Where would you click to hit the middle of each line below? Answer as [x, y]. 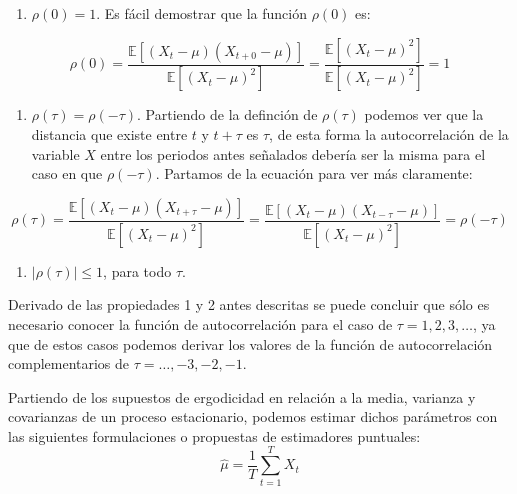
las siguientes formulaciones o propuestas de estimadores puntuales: [214, 435]
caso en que [67, 173]
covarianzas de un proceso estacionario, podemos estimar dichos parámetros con [253, 416]
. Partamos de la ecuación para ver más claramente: [314, 173]
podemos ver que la [424, 114]
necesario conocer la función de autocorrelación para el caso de [200, 323]
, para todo [137, 270]
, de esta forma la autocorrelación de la [389, 134]
